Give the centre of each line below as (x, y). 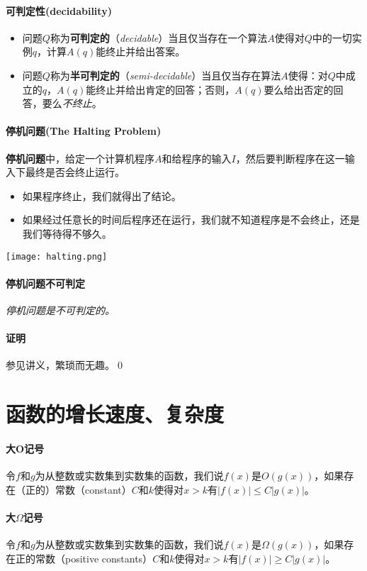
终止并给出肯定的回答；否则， (165, 89)
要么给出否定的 (299, 89)
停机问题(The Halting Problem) (84, 131)
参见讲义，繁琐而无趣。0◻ (66, 365)
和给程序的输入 (197, 158)
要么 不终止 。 (72, 103)
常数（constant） (93, 489)
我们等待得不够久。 (67, 233)
